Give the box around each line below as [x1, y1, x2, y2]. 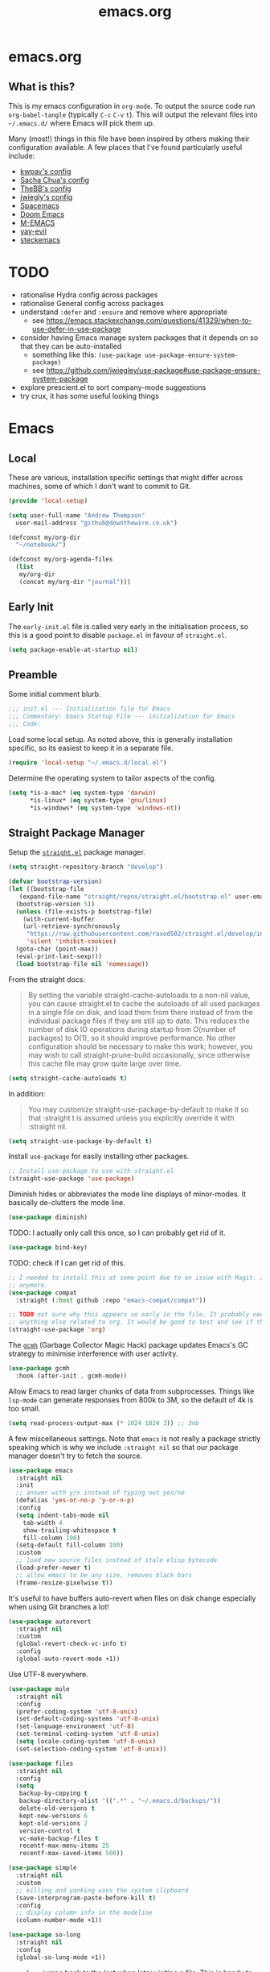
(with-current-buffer [22, 915, 95, 923]
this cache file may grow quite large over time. [27, 1058, 182, 1068]
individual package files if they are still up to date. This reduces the [27, 1016, 251, 1025]
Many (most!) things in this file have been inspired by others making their [8, 134, 251, 143]
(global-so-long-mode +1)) [15, 1953, 106, 1962]
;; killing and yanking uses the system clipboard [15, 1886, 189, 1895]
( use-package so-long [8, 1931, 81, 1939]
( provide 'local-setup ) [8, 496, 88, 505]
